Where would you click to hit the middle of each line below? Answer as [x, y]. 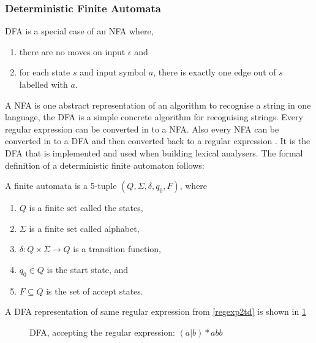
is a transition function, [117, 249]
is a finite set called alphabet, [84, 228]
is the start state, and [88, 269]
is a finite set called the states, [86, 208]
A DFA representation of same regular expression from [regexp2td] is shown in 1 [156, 311]
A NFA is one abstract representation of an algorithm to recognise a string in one [158, 105]
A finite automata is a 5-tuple [61, 186]
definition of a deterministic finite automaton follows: [105, 165]
